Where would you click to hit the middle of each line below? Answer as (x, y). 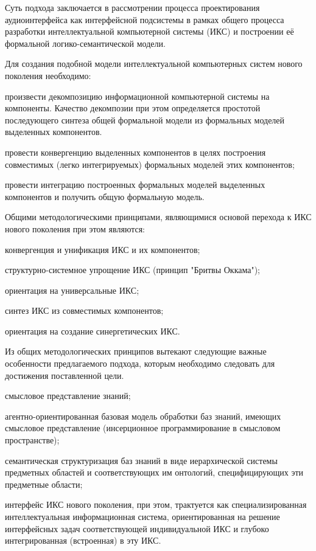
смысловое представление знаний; (68, 396)
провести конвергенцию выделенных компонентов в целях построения (135, 152)
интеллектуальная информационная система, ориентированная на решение (142, 516)
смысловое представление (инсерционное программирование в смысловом (143, 428)
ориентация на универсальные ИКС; (72, 290)
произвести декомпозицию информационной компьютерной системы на (137, 96)
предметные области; (44, 484)
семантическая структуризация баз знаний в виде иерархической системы (141, 460)
